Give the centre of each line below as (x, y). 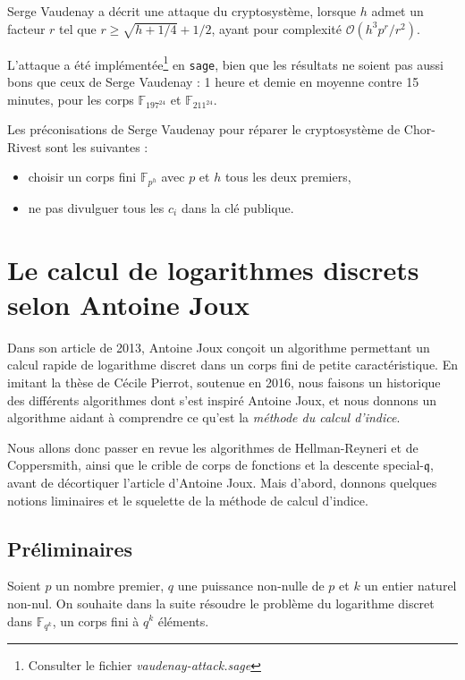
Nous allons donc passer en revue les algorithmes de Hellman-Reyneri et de (213, 447)
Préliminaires (70, 548)
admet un (397, 11)
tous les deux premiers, (288, 177)
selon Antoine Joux (128, 304)
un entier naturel (410, 586)
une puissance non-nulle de (251, 586)
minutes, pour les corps (71, 99)
